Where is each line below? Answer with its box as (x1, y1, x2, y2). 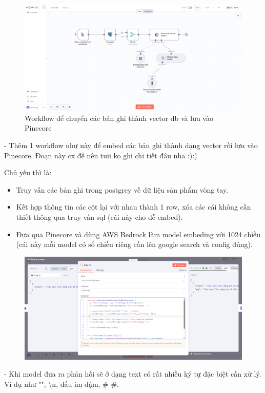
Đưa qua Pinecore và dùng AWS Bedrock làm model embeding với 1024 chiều (16, 229, 261, 239)
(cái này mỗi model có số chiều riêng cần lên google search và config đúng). (16, 239, 253, 250)
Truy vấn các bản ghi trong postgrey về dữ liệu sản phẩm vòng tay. (16, 184, 229, 195)
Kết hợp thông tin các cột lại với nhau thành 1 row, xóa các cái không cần (16, 201, 251, 212)
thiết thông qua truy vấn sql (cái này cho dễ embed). (16, 212, 183, 222)
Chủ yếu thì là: (4, 167, 52, 178)
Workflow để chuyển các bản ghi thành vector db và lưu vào (25, 112, 213, 123)
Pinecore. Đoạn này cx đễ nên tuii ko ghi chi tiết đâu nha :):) (4, 150, 197, 160)
